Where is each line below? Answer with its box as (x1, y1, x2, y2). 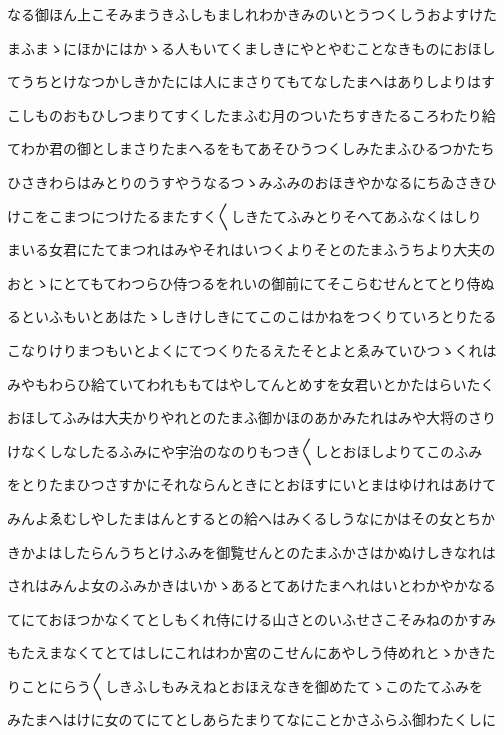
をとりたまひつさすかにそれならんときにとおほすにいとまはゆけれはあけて (7, 474, 497, 495)
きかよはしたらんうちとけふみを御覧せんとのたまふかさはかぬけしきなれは (7, 541, 496, 562)
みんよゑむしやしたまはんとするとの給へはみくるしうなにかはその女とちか (7, 507, 496, 528)
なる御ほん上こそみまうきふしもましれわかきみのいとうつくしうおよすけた (7, 4, 497, 24)
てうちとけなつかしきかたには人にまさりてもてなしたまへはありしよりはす (7, 71, 496, 92)
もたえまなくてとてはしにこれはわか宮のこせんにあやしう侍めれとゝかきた (7, 642, 496, 663)
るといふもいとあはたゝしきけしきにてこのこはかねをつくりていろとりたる (7, 306, 497, 327)
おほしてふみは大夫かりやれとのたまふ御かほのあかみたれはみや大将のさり (7, 407, 497, 428)
